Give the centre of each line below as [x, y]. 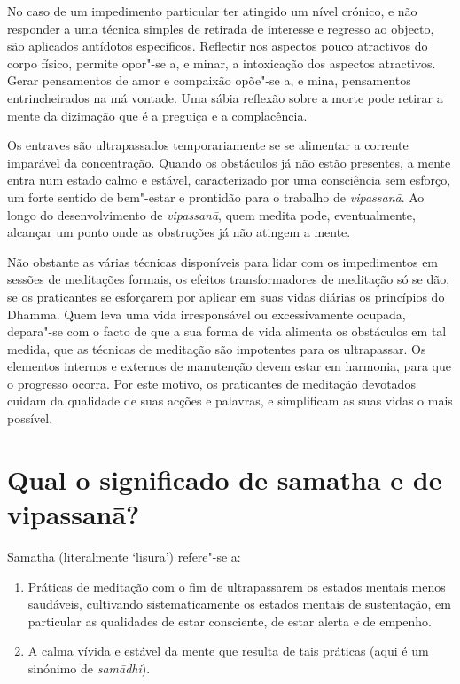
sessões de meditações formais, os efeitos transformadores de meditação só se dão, [229, 279]
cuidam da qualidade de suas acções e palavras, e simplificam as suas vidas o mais [230, 401]
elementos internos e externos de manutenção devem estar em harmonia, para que [229, 366]
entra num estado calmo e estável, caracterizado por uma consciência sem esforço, [229, 180]
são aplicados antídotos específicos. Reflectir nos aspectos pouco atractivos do [218, 46]
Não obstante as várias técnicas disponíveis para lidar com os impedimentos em [223, 261]
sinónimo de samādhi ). [89, 668]
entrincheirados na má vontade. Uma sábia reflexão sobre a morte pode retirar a [225, 97]
